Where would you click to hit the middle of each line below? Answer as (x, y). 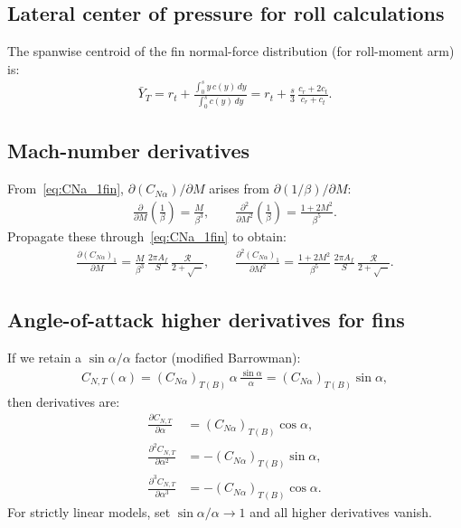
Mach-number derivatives (129, 151)
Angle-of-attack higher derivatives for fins (206, 319)
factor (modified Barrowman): (218, 357)
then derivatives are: (64, 401)
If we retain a (45, 357)
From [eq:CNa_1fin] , (66, 189)
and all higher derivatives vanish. (341, 512)
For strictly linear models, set (89, 512)
